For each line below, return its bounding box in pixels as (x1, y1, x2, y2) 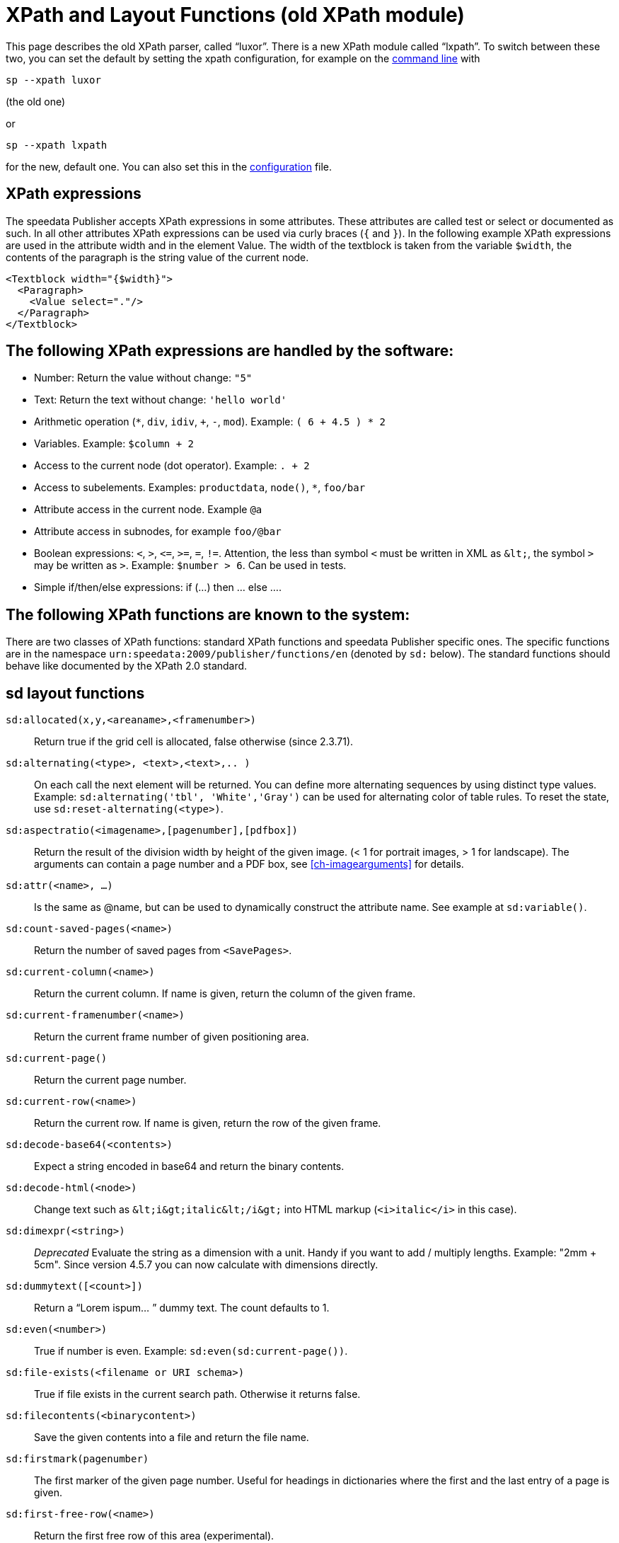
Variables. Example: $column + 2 (34, 437, 194, 450)
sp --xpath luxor (6, 74, 101, 86)
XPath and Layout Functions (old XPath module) (6, 3, 465, 27)
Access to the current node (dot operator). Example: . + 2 (34, 459, 310, 472)
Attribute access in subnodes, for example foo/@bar (34, 525, 282, 538)
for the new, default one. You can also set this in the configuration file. (6, 160, 332, 173)
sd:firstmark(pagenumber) (6, 1453, 149, 1465)
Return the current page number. (34, 1074, 187, 1086)
